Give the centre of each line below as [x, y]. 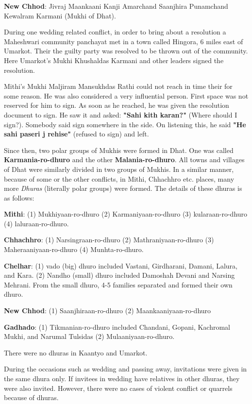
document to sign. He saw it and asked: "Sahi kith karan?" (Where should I [121, 114]
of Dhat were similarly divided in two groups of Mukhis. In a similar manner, [119, 169]
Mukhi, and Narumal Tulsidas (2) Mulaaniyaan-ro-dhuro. [89, 336]
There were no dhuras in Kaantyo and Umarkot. [76, 352]
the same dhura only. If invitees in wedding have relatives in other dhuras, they [122, 378]
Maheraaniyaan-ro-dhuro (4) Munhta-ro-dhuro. [74, 249]
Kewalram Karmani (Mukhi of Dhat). [60, 15]
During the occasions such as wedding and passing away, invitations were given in [126, 369]
